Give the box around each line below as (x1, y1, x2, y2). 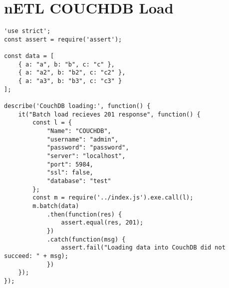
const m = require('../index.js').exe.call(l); (32, 194, 194, 201)
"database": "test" (46, 177, 111, 184)
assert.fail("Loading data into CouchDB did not (61, 244, 226, 251)
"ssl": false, (46, 169, 93, 176)
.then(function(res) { (46, 210, 122, 218)
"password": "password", (46, 144, 129, 151)
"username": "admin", (46, 135, 119, 143)
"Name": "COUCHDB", (46, 127, 111, 134)
